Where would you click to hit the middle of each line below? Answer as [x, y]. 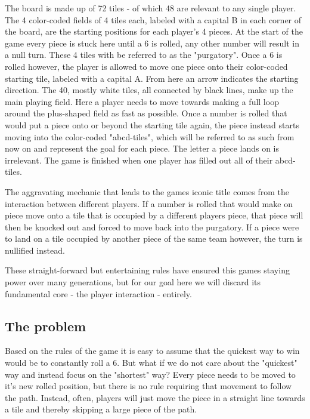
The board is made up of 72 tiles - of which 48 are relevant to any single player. [151, 8]
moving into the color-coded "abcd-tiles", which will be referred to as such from [150, 136]
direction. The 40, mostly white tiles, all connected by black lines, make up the [149, 90]
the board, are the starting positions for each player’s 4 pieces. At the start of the [154, 31]
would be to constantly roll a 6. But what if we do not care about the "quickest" [151, 363]
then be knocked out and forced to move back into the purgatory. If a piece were [152, 227]
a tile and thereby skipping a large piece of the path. [101, 409]
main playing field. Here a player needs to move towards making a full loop [142, 101]
